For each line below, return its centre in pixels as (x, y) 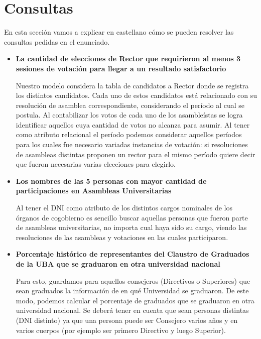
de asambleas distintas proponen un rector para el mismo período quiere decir (136, 154)
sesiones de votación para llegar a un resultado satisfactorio (121, 68)
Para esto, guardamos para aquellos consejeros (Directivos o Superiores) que (133, 280)
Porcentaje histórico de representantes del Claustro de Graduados (133, 254)
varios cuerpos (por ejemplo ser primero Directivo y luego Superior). (121, 330)
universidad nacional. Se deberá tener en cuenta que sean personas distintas (132, 310)
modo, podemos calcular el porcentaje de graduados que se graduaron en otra (135, 300)
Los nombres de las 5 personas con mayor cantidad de (111, 181)
